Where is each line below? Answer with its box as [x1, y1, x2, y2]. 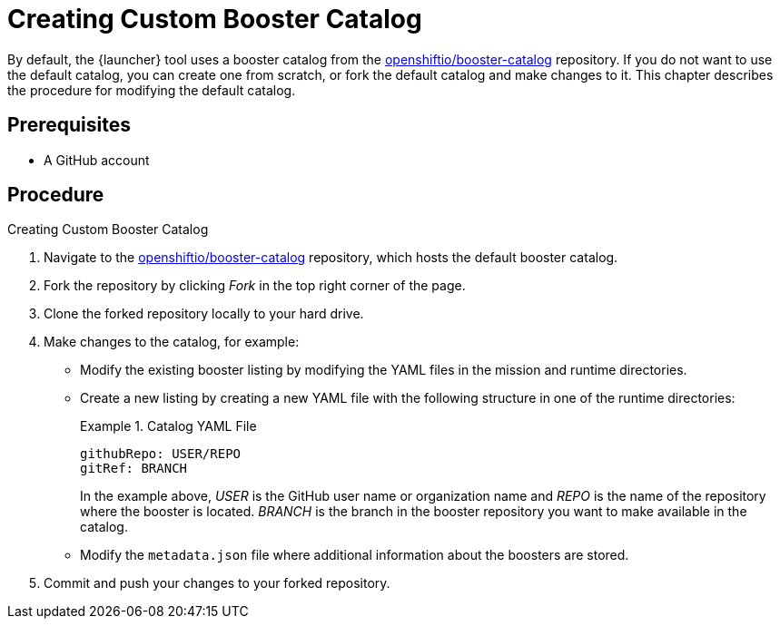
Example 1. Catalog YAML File [80, 418, 257, 435]
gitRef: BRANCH [80, 461, 188, 476]
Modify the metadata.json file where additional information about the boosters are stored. [80, 547, 629, 563]
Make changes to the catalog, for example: [44, 334, 300, 350]
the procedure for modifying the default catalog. [7, 82, 296, 98]
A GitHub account [44, 152, 150, 168]
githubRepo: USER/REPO [80, 446, 242, 462]
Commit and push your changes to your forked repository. [44, 575, 390, 592]
